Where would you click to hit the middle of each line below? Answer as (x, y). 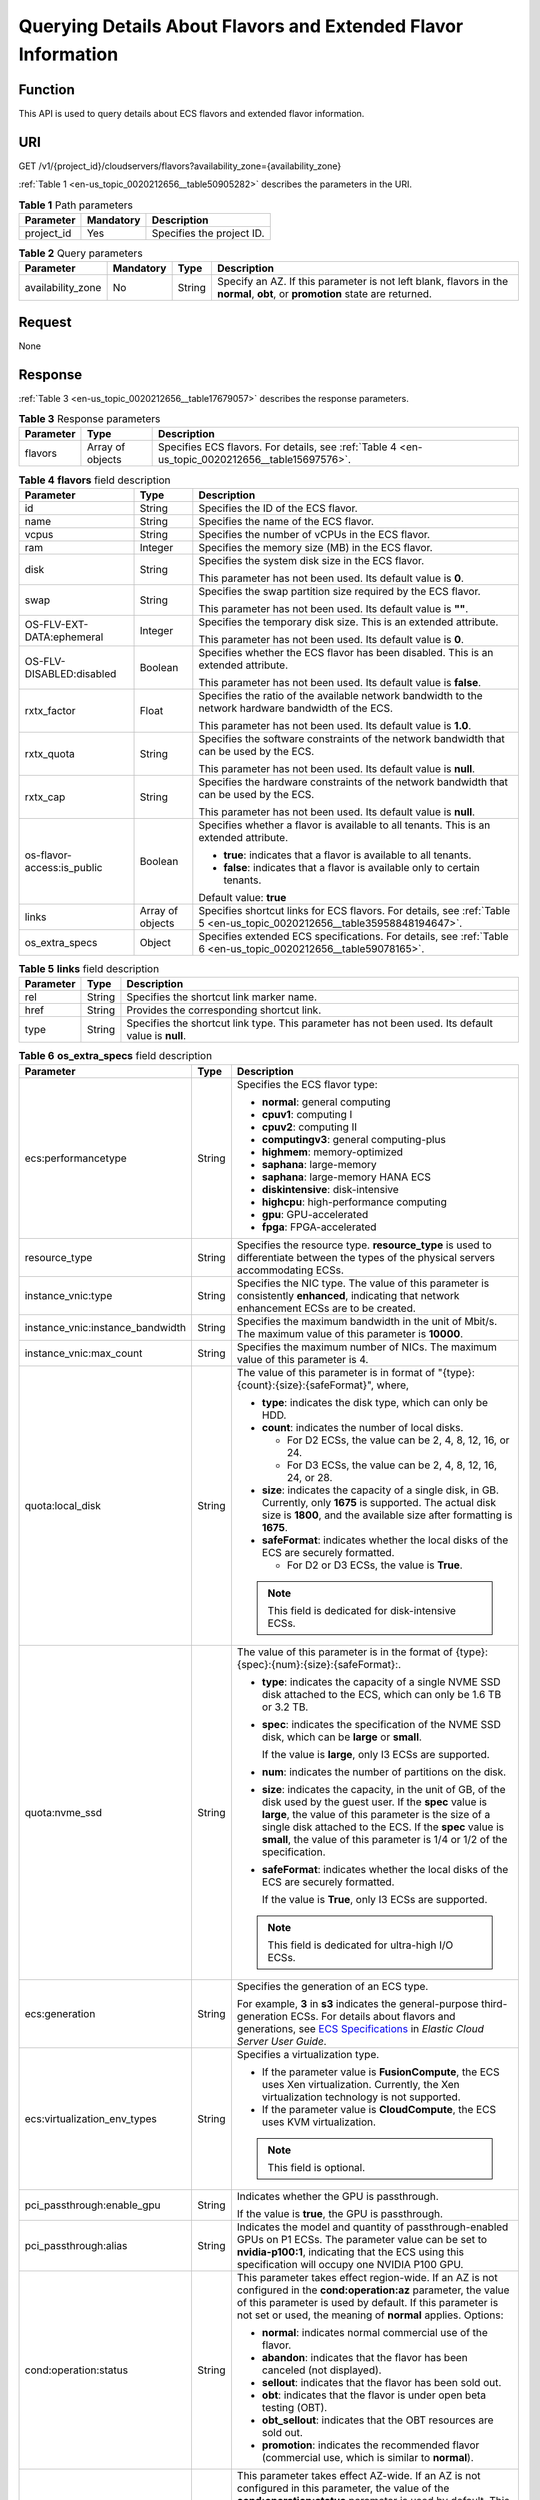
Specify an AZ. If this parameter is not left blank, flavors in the (362, 282)
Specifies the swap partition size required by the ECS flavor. (339, 591)
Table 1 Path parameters (76, 205)
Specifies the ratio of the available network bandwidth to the (341, 695)
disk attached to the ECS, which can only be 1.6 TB (381, 1694)
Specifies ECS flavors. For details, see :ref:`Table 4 (277, 447)
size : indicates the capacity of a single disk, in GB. (380, 1490)
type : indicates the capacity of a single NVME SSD (381, 1682)
